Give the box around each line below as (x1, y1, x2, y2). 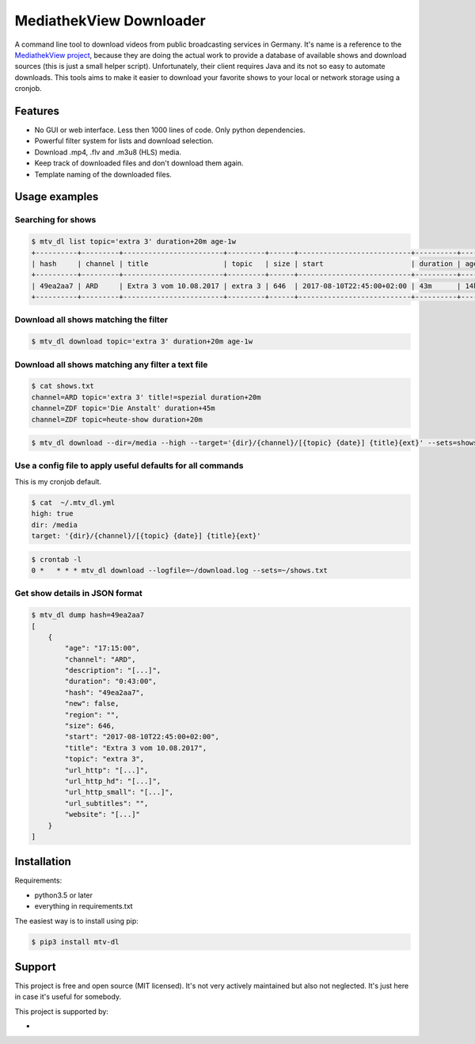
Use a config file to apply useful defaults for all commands (14, 460, 244, 471)
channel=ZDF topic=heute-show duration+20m (31, 415, 203, 423)
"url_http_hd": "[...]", (64, 776, 161, 785)
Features (14, 104, 59, 118)
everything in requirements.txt (34, 902, 134, 911)
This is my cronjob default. (14, 476, 102, 486)
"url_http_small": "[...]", (64, 788, 174, 797)
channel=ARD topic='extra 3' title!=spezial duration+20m (31, 393, 261, 401)
